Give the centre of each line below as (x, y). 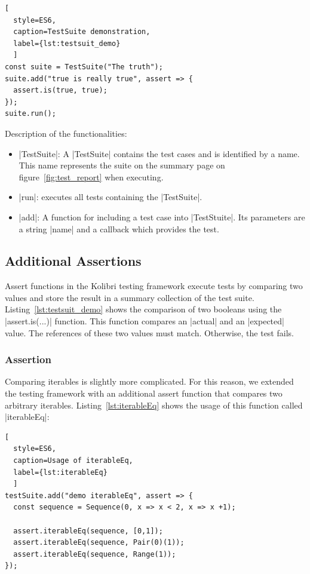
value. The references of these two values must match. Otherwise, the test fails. (149, 332)
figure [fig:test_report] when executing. (91, 177)
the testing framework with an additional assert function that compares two (144, 393)
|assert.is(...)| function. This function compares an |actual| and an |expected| (145, 321)
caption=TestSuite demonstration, (82, 32)
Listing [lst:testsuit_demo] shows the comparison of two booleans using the (143, 309)
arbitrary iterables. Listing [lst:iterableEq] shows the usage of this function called (154, 405)
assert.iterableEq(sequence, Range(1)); (95, 554)
